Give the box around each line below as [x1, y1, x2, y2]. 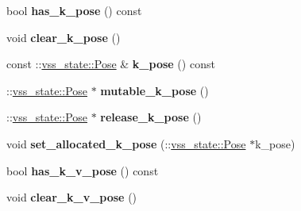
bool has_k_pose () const [6, 2, 142, 18]
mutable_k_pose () [100, 82, 209, 98]
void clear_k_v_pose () [6, 189, 137, 205]
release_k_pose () [100, 109, 202, 125]
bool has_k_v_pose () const [6, 162, 159, 178]
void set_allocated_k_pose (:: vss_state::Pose [6, 135, 246, 152]
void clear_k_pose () [6, 29, 121, 45]
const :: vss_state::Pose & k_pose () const [6, 56, 215, 72]
